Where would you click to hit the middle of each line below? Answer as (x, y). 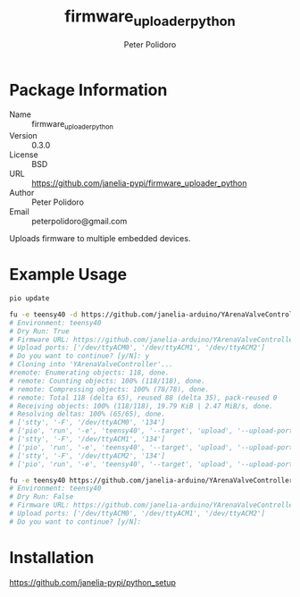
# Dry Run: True (39, 331)
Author (22, 193)
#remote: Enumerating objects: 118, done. (89, 373)
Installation (52, 557)
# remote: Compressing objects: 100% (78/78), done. (109, 389)
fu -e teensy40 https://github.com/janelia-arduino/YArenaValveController (151, 480)
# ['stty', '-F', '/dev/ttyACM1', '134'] (87, 440)
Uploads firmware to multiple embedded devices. (100, 239)
